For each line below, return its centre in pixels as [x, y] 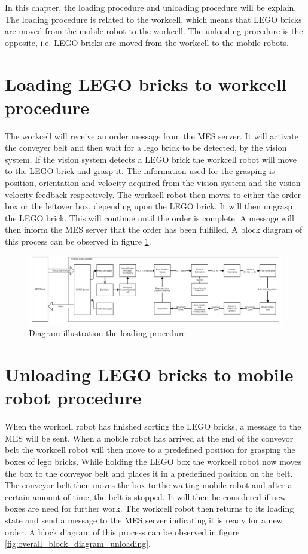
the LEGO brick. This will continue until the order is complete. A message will [150, 217]
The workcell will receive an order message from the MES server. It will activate [152, 136]
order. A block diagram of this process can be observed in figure [122, 532]
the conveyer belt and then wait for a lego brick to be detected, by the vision [146, 147]
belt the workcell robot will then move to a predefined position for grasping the [150, 450]
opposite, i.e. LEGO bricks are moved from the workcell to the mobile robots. [147, 42]
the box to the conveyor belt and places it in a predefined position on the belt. [149, 473]
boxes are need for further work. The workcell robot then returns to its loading [150, 508]
